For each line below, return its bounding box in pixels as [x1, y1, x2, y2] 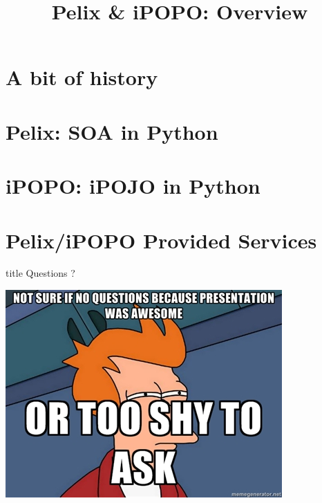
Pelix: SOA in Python [6, 117, 218, 145]
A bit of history [6, 63, 158, 91]
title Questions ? [6, 266, 75, 280]
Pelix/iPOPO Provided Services [6, 226, 317, 254]
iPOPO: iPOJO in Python [6, 172, 261, 200]
